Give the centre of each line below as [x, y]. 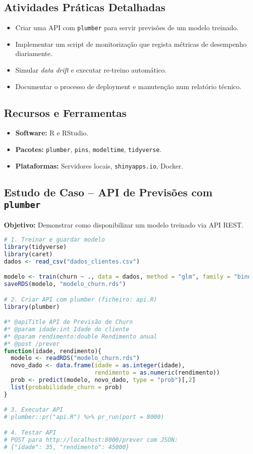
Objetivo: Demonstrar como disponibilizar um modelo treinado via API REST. [124, 224]
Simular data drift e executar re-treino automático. [91, 70]
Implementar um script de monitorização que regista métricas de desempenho [131, 44]
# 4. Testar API [30, 432]
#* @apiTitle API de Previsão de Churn [68, 322]
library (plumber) [32, 307]
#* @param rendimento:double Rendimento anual [81, 336]
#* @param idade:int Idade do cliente [67, 329]
